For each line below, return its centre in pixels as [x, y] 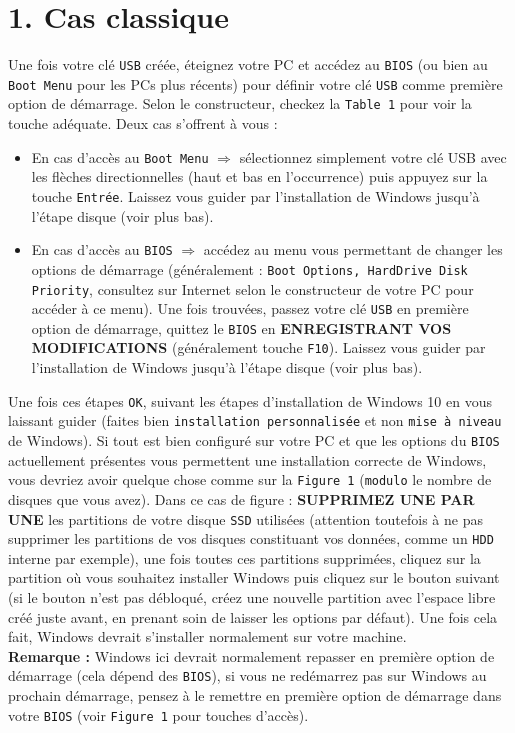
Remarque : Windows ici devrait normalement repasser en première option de [251, 655]
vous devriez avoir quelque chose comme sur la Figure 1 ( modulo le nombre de [250, 479]
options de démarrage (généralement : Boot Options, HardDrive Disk [249, 268]
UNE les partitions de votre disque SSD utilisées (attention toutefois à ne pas [245, 518]
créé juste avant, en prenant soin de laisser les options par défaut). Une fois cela [253, 616]
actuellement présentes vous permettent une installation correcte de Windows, [247, 459]
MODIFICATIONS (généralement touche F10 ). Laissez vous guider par [258, 347]
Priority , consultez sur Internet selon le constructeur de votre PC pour [252, 288]
